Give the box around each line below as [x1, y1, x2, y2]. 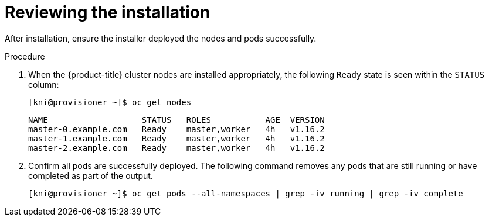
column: [28, 79, 59, 89]
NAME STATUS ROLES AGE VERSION [28, 115, 325, 125]
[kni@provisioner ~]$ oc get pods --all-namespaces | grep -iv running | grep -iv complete [28, 188, 463, 198]
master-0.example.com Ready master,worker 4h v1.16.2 [28, 124, 325, 134]
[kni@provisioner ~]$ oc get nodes [28, 97, 192, 107]
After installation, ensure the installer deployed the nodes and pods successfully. [5, 33, 317, 43]
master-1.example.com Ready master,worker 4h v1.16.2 [28, 133, 325, 143]
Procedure [5, 51, 45, 61]
